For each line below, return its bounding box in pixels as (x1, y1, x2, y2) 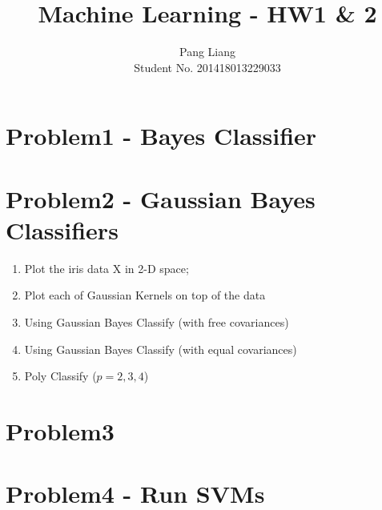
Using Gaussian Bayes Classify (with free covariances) (24, 314, 289, 330)
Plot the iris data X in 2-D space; (24, 259, 189, 276)
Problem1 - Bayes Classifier (6, 119, 317, 152)
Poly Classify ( (24, 367, 97, 384)
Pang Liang (179, 43, 235, 60)
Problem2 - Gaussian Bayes (6, 182, 316, 215)
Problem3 (6, 414, 115, 447)
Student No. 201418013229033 (134, 58, 281, 75)
